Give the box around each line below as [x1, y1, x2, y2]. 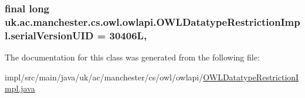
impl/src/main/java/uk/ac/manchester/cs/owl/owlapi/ [5, 70, 204, 83]
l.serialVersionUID [5, 28, 94, 42]
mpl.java [5, 82, 35, 94]
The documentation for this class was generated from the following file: [5, 51, 260, 63]
